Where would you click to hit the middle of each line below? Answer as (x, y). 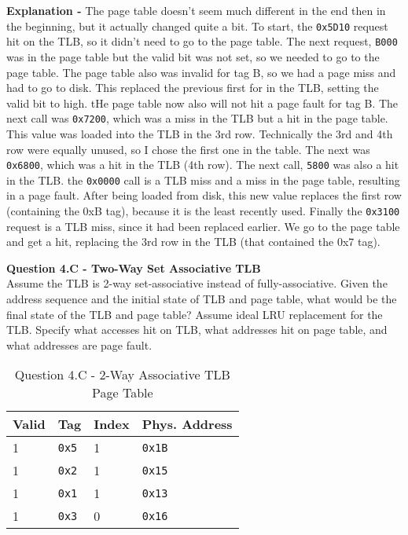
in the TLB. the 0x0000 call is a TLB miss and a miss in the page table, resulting (203, 180)
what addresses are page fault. (79, 344)
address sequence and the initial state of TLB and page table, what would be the (202, 299)
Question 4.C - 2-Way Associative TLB (122, 375)
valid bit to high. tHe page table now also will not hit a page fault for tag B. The (202, 103)
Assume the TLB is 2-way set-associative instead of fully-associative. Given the (197, 283)
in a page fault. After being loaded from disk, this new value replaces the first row (204, 195)
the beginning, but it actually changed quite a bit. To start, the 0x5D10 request (197, 26)
